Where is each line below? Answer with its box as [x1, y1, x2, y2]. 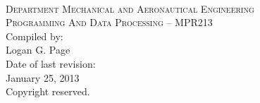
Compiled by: [6, 28, 63, 43]
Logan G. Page [6, 42, 70, 57]
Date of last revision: [6, 56, 96, 71]
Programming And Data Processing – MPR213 [6, 15, 213, 30]
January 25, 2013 [6, 70, 80, 85]
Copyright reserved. [6, 84, 90, 99]
